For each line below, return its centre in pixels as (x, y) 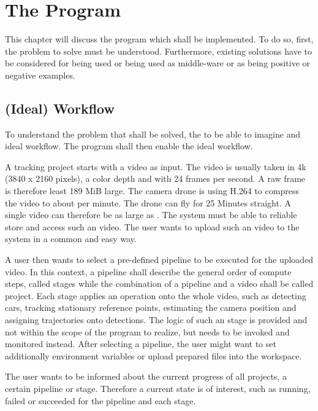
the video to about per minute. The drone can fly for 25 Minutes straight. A (148, 202)
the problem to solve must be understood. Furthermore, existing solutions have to (158, 51)
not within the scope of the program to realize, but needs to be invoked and (147, 331)
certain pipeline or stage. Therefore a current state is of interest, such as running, (158, 388)
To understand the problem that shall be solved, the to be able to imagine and (153, 134)
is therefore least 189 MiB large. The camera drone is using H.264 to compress (152, 191)
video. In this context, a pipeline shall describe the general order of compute (148, 271)
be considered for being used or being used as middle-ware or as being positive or (158, 63)
